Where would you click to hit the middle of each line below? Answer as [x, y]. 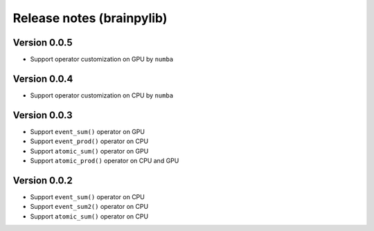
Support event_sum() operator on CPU [87, 196]
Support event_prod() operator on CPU [89, 141]
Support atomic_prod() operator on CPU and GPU [105, 161]
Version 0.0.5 [43, 43]
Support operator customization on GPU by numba [102, 59]
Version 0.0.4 [43, 78]
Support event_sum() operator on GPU [88, 131]
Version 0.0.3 [43, 115]
